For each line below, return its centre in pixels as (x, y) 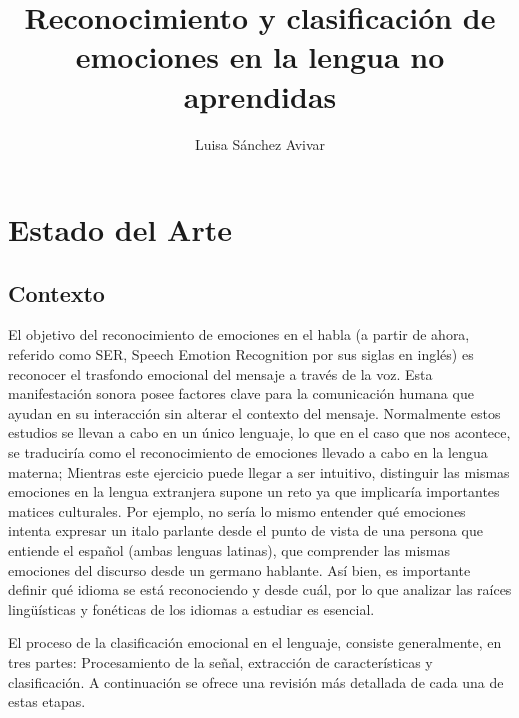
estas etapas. (47, 701)
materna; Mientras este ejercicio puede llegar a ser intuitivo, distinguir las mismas (259, 471)
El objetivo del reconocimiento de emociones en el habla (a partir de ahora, (239, 334)
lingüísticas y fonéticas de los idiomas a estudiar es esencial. (191, 608)
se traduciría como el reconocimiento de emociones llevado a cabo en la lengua (248, 452)
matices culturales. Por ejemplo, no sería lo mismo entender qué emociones (237, 510)
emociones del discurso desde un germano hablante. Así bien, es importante (239, 569)
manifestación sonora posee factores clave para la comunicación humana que (241, 393)
